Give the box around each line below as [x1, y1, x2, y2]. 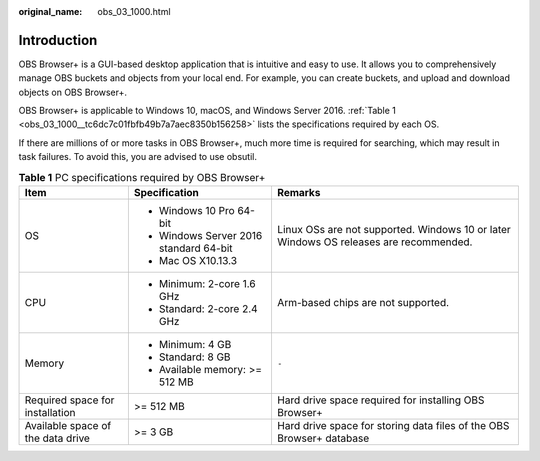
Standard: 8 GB [158, 350, 231, 364]
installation [24, 406, 76, 420]
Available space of [24, 419, 112, 433]
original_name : [18, 6, 83, 17]
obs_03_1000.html [97, 6, 171, 17]
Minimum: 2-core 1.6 [158, 277, 256, 291]
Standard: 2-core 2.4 [158, 302, 259, 316]
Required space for [24, 393, 115, 407]
